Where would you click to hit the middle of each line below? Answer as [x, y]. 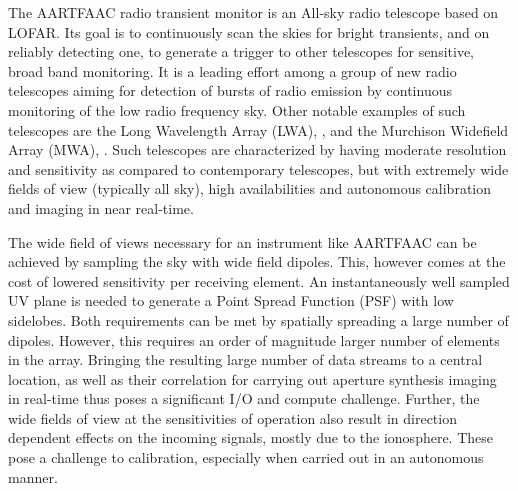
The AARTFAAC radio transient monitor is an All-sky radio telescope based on [253, 12]
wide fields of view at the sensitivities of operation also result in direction [232, 417]
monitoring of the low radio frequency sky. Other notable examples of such [237, 109]
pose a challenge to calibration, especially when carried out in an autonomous [246, 457]
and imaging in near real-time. [101, 207]
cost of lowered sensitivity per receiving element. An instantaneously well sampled [259, 280]
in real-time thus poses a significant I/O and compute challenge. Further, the [244, 398]
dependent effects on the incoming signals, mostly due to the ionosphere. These [251, 437]
